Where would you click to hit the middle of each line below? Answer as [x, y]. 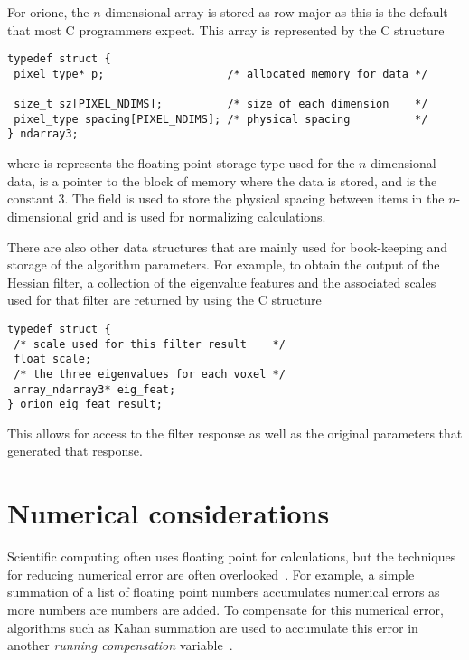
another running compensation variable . [120, 645]
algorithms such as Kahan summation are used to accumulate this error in [213, 627]
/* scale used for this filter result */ [150, 344]
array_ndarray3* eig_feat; [95, 389]
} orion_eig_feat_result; [85, 405]
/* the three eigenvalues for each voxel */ [150, 374]
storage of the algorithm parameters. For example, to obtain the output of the [224, 264]
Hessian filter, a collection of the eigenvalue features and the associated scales [222, 282]
